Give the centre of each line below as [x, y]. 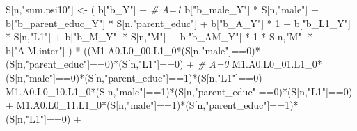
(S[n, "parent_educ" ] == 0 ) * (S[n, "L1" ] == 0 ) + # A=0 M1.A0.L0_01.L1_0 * [164, 64]
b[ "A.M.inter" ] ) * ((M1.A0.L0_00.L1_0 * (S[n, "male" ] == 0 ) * [133, 50]
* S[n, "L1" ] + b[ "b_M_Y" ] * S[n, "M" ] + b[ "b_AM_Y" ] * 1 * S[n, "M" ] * [159, 37]
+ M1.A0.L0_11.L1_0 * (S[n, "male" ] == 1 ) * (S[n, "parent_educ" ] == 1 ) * [152, 105]
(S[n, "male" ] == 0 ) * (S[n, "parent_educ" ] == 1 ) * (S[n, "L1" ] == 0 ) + [140, 77]
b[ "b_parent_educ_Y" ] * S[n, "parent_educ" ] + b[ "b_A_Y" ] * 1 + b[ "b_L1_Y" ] [178, 23]
